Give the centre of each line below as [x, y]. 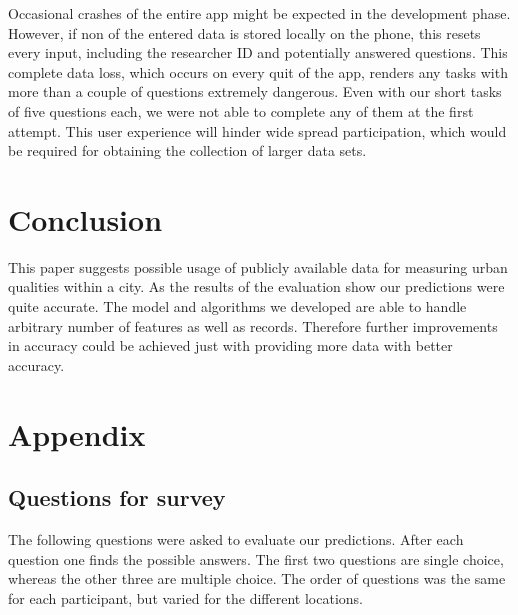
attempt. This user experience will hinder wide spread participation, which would [257, 130]
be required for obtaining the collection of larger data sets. [187, 150]
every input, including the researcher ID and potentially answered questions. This [258, 52]
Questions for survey [117, 497]
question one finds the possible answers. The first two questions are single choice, [256, 558]
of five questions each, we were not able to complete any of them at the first [241, 110]
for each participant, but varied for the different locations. [185, 597]
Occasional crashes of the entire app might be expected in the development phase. [259, 13]
